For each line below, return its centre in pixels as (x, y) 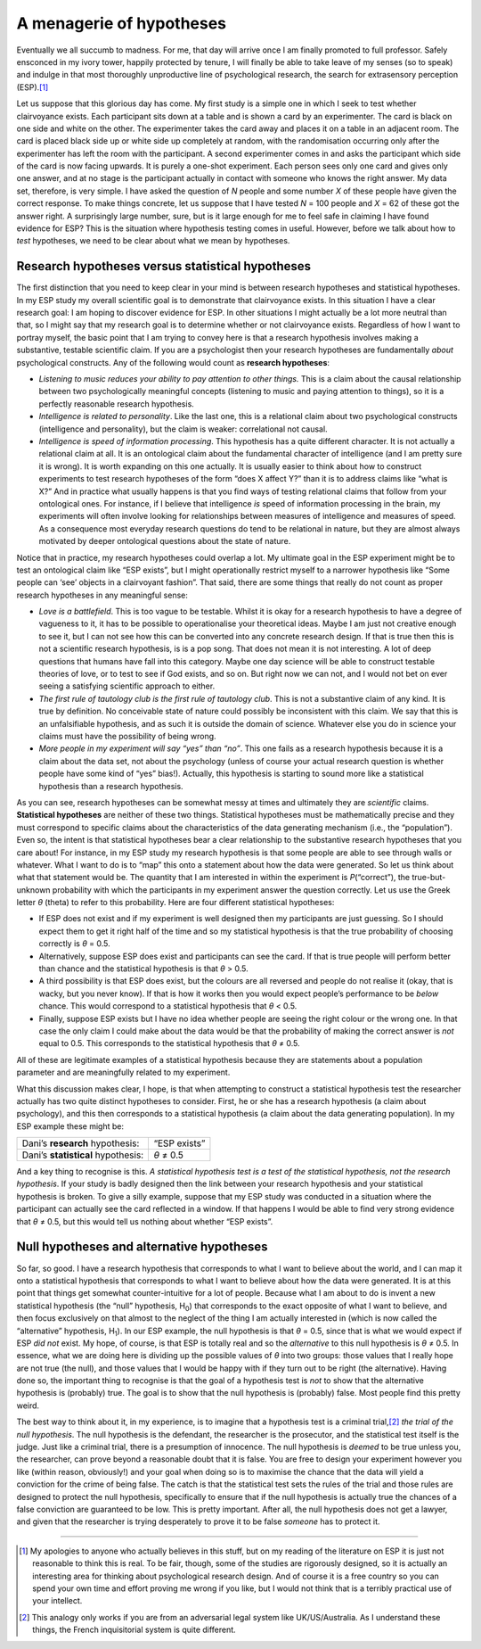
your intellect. (57, 1601)
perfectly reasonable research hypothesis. (117, 404)
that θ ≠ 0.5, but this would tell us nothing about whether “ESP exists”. (145, 1221)
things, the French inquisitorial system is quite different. (134, 1630)
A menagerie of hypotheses (122, 23)
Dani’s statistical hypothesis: (83, 1155)
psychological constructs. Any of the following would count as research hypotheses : (173, 362)
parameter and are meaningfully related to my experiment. (123, 1072)
